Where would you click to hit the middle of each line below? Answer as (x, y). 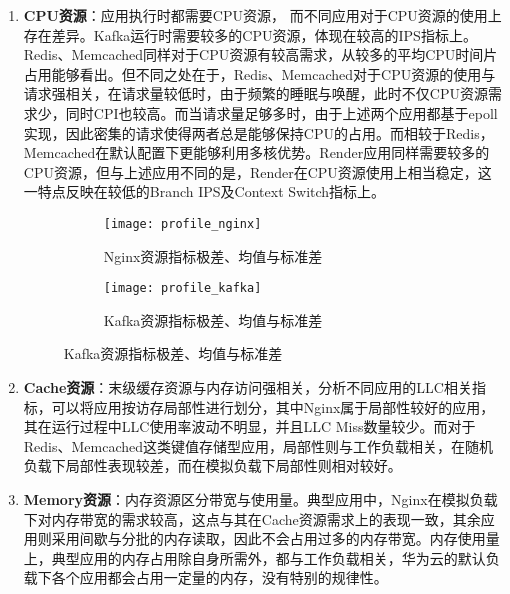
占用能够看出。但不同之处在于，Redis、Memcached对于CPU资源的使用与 (259, 73)
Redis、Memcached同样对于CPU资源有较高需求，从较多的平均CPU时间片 (260, 54)
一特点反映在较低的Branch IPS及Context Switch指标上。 (204, 191)
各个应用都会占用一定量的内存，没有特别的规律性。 (219, 577)
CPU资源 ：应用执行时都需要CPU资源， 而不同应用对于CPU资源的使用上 (262, 15)
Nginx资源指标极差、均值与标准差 (213, 255)
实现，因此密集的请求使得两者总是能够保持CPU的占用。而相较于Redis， (258, 132)
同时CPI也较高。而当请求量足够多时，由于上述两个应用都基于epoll (281, 112)
